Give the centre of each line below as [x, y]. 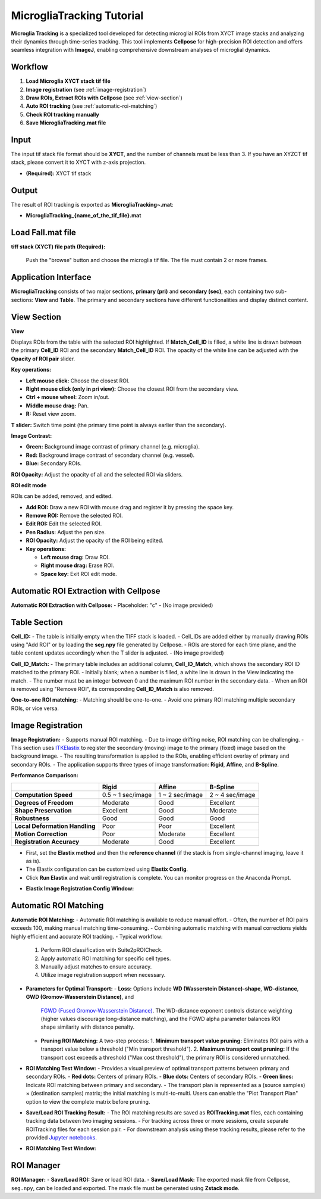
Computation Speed [43, 795]
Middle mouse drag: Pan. [57, 406]
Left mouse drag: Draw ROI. [75, 558]
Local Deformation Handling [55, 826]
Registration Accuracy [47, 842]
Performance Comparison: [45, 776]
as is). [33, 861]
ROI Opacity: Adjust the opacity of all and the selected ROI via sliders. [97, 474]
